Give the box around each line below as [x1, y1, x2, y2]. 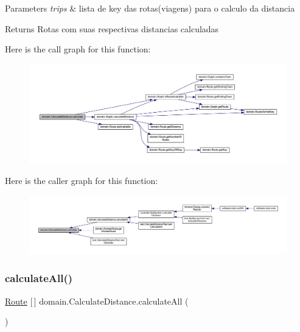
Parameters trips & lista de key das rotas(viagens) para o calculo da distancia [5, 2, 295, 14]
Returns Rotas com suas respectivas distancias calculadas [5, 22, 219, 35]
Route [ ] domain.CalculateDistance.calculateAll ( [5, 294, 189, 307]
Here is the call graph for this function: [5, 43, 151, 55]
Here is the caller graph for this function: [5, 174, 158, 186]
